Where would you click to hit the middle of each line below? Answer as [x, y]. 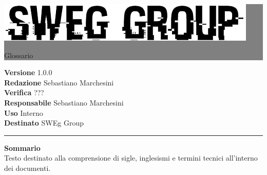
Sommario [22, 147]
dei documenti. [27, 168]
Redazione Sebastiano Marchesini [59, 82]
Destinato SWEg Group [44, 123]
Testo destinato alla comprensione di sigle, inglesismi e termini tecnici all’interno [131, 158]
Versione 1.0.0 [28, 72]
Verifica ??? [24, 92]
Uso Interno [24, 112]
